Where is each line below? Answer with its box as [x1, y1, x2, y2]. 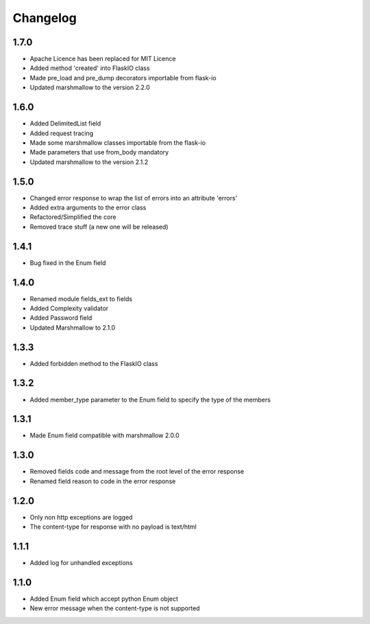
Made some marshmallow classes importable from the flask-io [29, 138, 206, 147]
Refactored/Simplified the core [29, 213, 116, 221]
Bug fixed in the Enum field [29, 258, 106, 267]
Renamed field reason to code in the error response [29, 477, 176, 485]
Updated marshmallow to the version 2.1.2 [29, 158, 149, 166]
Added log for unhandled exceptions [29, 558, 133, 566]
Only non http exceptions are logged [29, 513, 133, 521]
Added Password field [29, 314, 92, 322]
